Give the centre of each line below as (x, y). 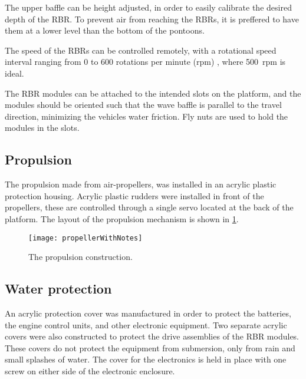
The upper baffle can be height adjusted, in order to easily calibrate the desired (148, 7)
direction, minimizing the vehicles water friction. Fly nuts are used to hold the (147, 116)
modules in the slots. (42, 128)
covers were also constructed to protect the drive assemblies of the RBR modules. (152, 336)
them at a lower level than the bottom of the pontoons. (105, 30)
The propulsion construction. (80, 257)
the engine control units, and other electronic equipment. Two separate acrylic (146, 324)
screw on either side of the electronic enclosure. (90, 370)
